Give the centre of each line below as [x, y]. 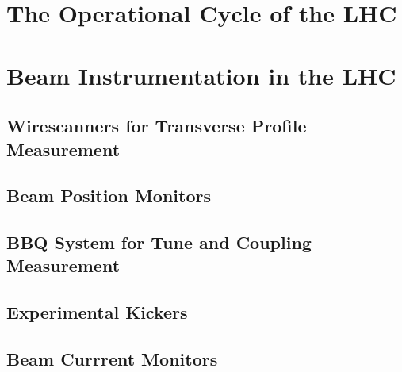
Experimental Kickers [97, 312]
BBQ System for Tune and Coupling [159, 242]
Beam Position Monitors [109, 196]
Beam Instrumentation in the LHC [201, 75]
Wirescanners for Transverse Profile [157, 126]
